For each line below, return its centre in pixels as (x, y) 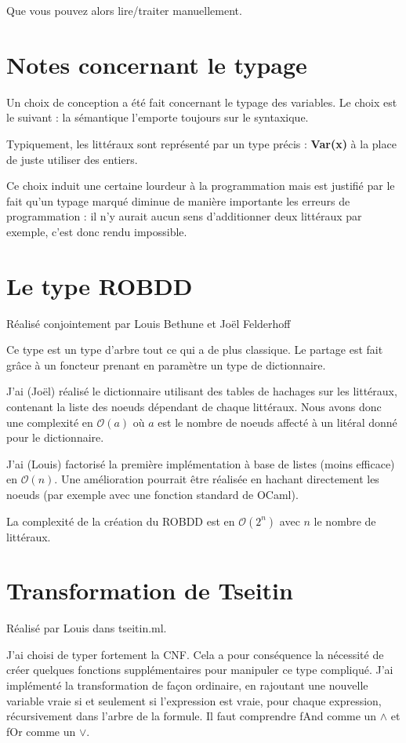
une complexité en (50, 422)
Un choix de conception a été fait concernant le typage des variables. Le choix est (202, 102)
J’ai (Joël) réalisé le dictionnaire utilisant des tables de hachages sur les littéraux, (202, 391)
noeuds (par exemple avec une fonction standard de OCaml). (152, 494)
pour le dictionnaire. (55, 437)
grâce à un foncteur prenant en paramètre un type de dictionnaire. (166, 364)
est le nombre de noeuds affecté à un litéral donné (277, 422)
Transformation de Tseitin (150, 590)
